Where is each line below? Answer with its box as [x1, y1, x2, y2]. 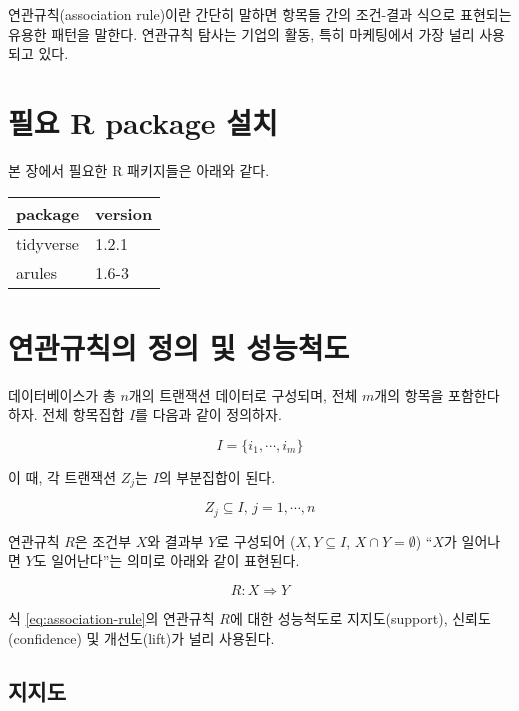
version [95, 201, 153, 225]
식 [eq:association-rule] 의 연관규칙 [8, 607, 215, 628]
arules [16, 260, 58, 284]
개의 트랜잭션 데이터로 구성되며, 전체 [128, 384, 358, 405]
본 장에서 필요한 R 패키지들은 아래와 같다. [8, 159, 270, 180]
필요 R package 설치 [8, 101, 278, 142]
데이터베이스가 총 [8, 384, 116, 405]
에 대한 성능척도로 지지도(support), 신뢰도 [229, 607, 491, 628]
